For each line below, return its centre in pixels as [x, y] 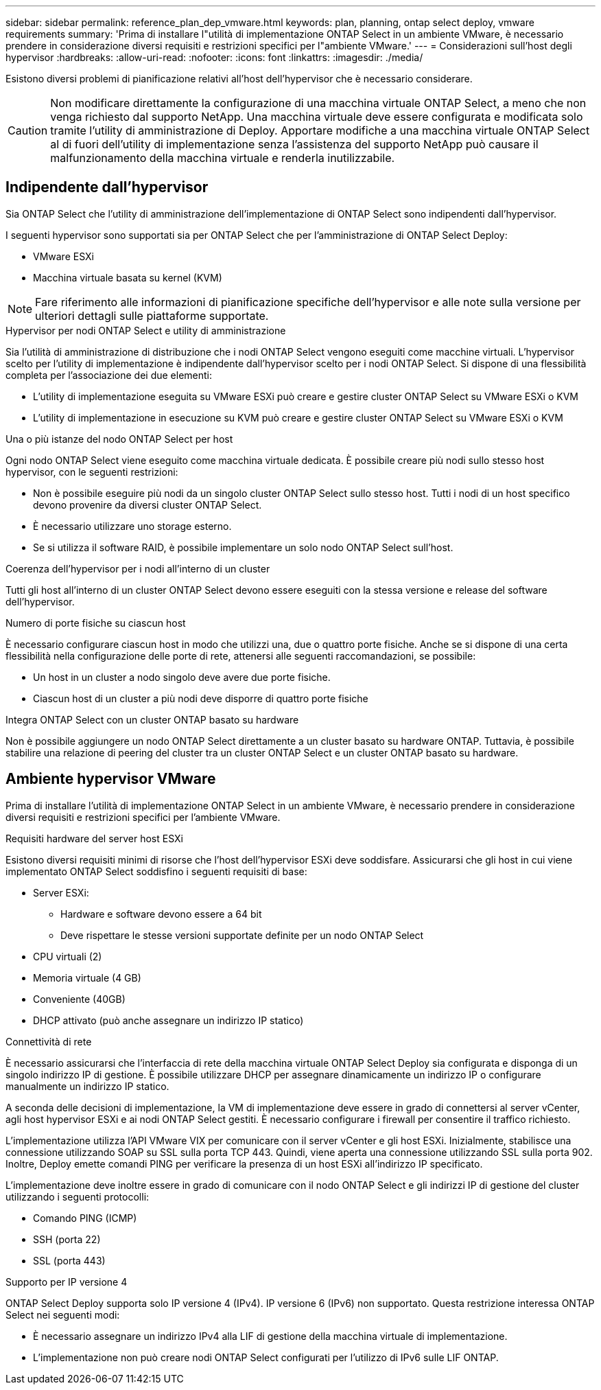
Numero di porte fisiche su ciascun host [96, 623]
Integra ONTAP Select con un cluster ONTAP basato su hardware [152, 719]
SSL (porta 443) [69, 1260]
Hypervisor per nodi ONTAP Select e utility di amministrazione [146, 330]
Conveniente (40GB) [79, 999]
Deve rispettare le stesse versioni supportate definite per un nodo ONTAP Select [242, 935]
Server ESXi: [61, 892]
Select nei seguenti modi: [63, 1314]
